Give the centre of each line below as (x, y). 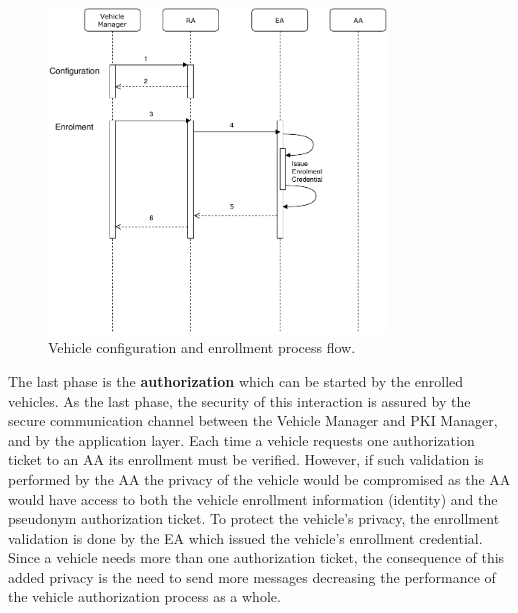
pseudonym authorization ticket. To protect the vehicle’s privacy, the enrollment (254, 518)
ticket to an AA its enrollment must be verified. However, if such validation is (246, 459)
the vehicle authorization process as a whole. (144, 596)
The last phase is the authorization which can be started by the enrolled (236, 380)
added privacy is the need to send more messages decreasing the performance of (252, 576)
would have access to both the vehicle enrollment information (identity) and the (253, 498)
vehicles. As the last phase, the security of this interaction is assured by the (239, 400)
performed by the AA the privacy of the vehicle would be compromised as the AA (259, 478)
